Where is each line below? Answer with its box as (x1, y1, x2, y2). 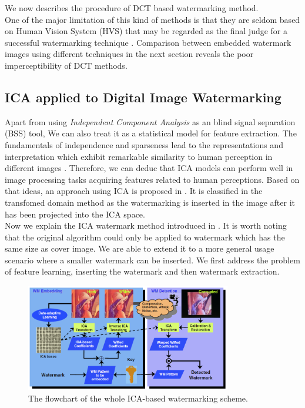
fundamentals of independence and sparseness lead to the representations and (5, 138, 283, 151)
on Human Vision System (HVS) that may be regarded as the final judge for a (5, 25, 288, 37)
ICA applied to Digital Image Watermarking (5, 88, 281, 106)
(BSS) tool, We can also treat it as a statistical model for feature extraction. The (5, 127, 297, 139)
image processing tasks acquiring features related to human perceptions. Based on (5, 173, 300, 185)
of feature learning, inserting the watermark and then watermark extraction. (5, 265, 280, 277)
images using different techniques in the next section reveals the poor (5, 48, 254, 60)
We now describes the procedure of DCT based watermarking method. (5, 2, 259, 14)
